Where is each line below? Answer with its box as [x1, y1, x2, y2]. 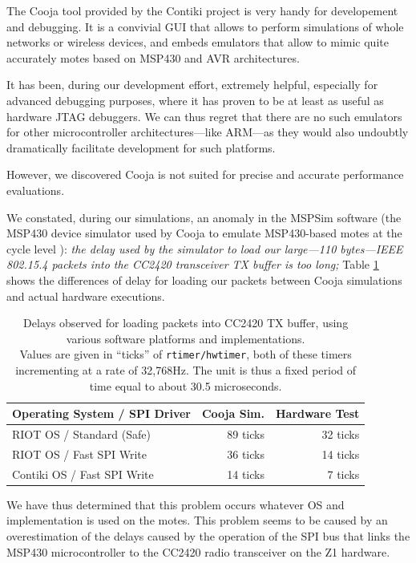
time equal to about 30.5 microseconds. [89, 377, 282, 394]
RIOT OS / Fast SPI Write [12, 445, 147, 462]
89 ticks [227, 425, 265, 442]
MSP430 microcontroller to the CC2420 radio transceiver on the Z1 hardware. [6, 543, 390, 560]
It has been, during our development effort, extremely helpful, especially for [6, 76, 378, 93]
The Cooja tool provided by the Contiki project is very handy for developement [6, 2, 398, 18]
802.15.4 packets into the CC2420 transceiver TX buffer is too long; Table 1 [6, 256, 379, 273]
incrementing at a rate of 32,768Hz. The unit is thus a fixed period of [15, 361, 357, 378]
